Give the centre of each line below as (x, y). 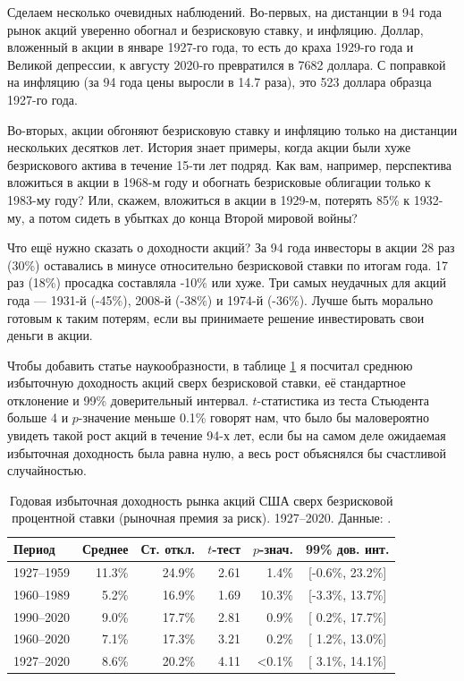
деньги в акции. (50, 335)
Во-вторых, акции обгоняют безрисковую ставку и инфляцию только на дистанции (232, 129)
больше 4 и (38, 417)
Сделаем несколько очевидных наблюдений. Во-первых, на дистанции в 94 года (225, 12)
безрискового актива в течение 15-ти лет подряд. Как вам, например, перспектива (230, 164)
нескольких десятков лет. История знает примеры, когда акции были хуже (209, 147)
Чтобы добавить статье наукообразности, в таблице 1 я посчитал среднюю (210, 365)
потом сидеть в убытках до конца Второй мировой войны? (198, 217)
